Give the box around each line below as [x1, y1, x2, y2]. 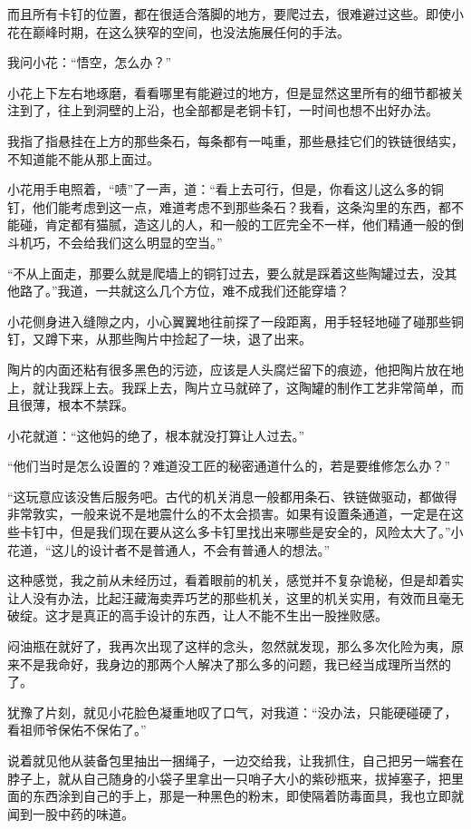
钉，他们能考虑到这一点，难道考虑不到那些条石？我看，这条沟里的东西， [7, 197, 438, 216]
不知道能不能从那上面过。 [7, 149, 159, 168]
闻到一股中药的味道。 [7, 804, 134, 823]
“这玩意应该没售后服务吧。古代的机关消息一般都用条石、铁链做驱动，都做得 [7, 486, 457, 505]
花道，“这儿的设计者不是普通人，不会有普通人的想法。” [7, 540, 331, 559]
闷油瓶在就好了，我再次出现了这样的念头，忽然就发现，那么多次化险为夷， [7, 637, 451, 656]
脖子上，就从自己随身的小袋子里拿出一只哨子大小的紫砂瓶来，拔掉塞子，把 [7, 768, 451, 787]
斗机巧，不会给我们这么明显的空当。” [7, 232, 223, 251]
